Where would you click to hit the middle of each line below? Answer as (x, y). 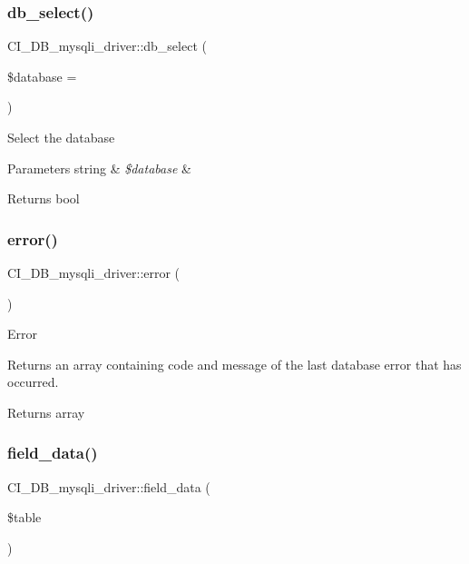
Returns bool (44, 198)
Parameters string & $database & (99, 168)
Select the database (61, 137)
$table (24, 517)
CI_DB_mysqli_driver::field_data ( (109, 486)
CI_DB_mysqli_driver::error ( (94, 272)
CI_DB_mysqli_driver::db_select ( (107, 46)
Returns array (46, 412)
